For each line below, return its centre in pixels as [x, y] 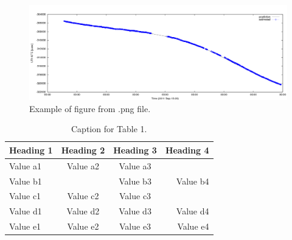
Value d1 [26, 211]
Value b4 [193, 181]
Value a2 [83, 165]
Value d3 [135, 211]
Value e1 [25, 226]
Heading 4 [187, 150]
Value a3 [135, 165]
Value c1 [25, 196]
